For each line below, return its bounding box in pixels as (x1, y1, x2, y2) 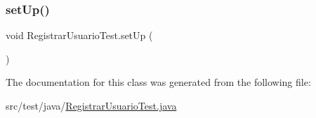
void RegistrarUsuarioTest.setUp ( (6, 28, 153, 43)
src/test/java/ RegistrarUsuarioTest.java (6, 98, 177, 112)
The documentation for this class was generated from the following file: (6, 75, 311, 89)
